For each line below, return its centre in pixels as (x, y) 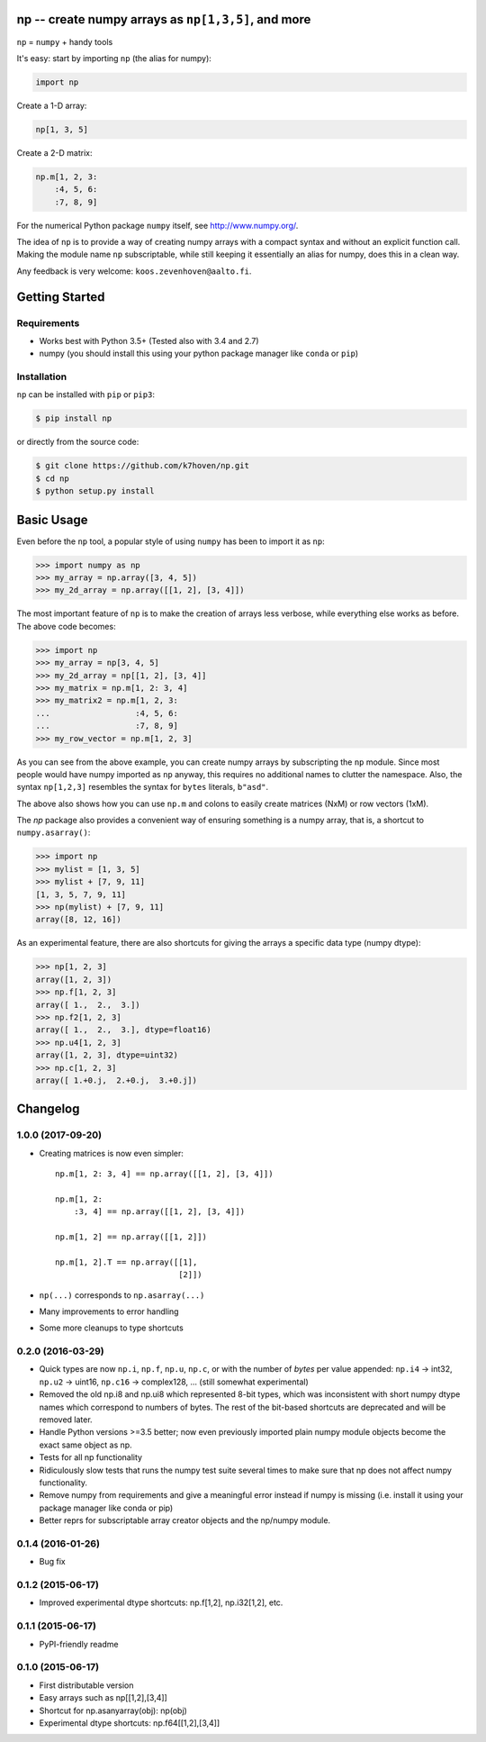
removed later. (66, 1420)
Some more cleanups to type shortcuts (111, 1328)
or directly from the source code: (78, 442)
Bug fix (53, 1562)
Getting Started (61, 297)
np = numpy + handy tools (65, 41)
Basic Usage (52, 519)
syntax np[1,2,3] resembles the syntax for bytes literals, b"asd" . (143, 787)
